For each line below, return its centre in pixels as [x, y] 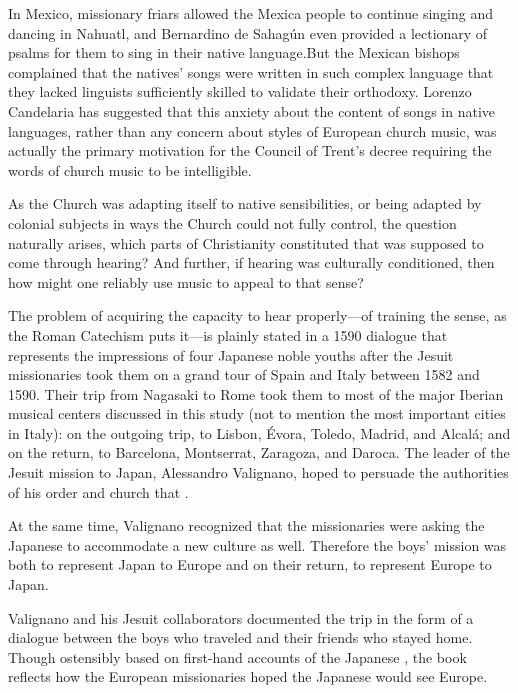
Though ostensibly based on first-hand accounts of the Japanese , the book [237, 656]
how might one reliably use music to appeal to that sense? [186, 281]
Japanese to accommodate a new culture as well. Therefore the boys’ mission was [257, 544]
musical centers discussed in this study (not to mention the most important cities [257, 413]
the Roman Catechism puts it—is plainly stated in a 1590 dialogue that [228, 334]
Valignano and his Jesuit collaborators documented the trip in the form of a [241, 617]
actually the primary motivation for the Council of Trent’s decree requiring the [250, 150]
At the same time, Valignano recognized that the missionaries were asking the [246, 525]
